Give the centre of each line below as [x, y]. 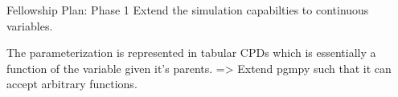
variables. [30, 25]
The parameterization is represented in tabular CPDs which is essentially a [191, 53]
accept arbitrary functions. [72, 84]
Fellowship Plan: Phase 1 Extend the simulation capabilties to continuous [188, 10]
